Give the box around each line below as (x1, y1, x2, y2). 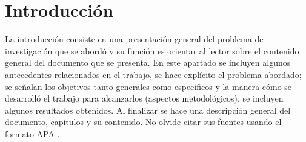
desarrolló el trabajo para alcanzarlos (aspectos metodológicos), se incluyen (5, 92, 284, 105)
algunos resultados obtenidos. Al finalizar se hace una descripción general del (5, 103, 291, 116)
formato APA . (5, 127, 60, 140)
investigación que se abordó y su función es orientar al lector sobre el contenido (5, 44, 299, 57)
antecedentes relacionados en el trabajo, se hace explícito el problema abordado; (5, 68, 302, 80)
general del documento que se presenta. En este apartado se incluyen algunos (5, 56, 291, 69)
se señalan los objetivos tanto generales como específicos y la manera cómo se (5, 80, 292, 92)
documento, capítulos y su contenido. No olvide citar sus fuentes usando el (5, 115, 282, 128)
